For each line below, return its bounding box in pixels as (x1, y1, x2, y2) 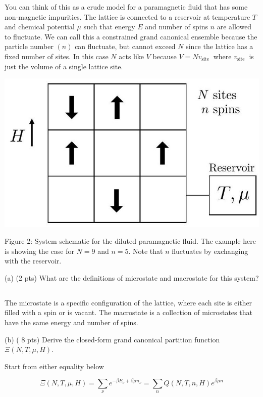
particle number (5, 41, 54, 52)
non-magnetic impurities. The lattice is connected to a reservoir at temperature (5, 11, 250, 22)
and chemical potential (5, 21, 75, 32)
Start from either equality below (5, 361, 104, 371)
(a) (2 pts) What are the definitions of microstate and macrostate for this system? (5, 272, 259, 283)
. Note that (128, 245, 163, 256)
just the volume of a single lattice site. (5, 61, 123, 71)
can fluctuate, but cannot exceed (75, 41, 176, 52)
